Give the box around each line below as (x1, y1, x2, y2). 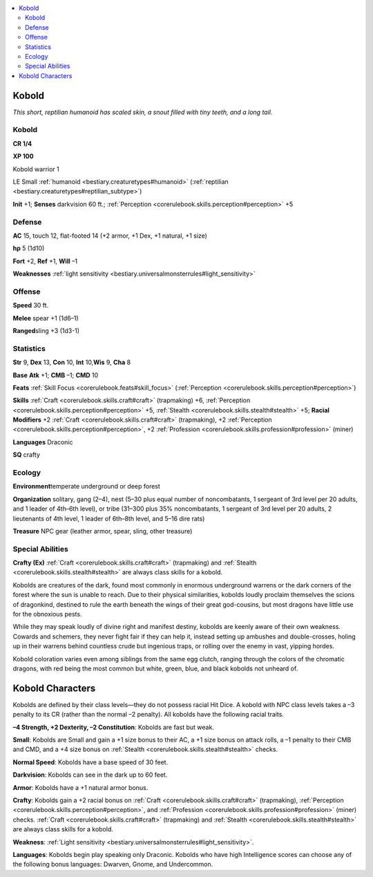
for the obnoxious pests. (12, 610, 82, 619)
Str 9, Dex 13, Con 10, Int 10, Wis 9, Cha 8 (12, 358, 131, 366)
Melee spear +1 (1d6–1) (12, 314, 79, 322)
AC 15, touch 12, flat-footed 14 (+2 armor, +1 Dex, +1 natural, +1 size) (12, 232, 207, 240)
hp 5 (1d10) (12, 244, 45, 252)
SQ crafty (12, 451, 41, 459)
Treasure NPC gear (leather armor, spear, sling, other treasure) (12, 527, 193, 535)
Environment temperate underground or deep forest (12, 482, 160, 491)
